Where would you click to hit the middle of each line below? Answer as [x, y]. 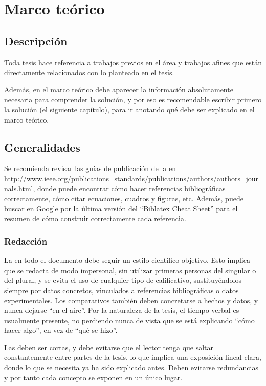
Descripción [36, 41]
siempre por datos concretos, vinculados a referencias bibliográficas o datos [121, 290]
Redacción [26, 241]
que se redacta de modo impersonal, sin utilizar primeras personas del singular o [130, 270]
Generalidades [42, 147]
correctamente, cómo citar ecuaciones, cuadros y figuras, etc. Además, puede [124, 198]
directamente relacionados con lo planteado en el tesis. [89, 72]
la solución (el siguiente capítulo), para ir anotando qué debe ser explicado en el [129, 109]
